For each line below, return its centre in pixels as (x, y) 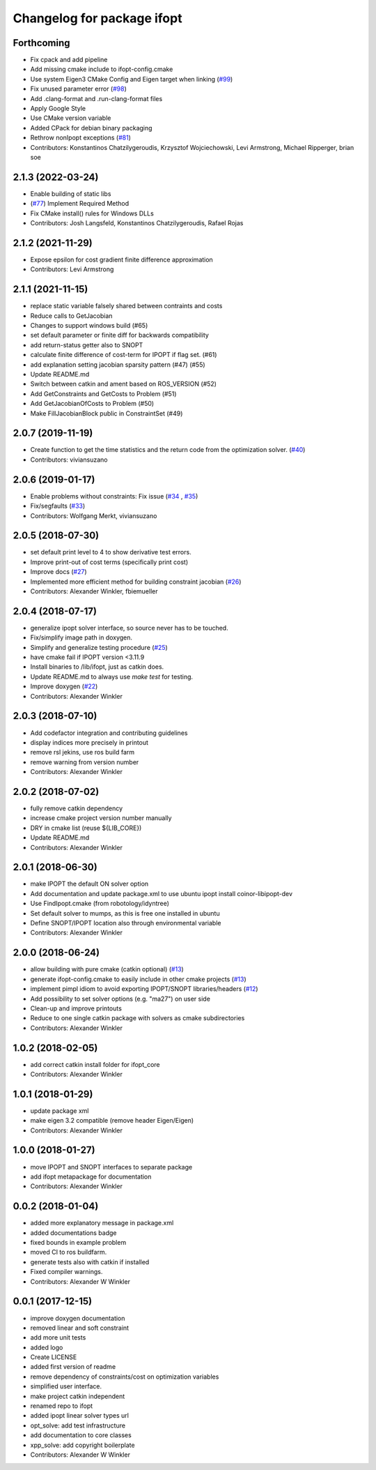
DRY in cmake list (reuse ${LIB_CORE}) (86, 828)
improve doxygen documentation (78, 1318)
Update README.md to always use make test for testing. (112, 676)
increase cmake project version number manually (101, 818)
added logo (47, 1347)
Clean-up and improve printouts (76, 1008)
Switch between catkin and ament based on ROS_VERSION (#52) (124, 384)
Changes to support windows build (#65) (89, 326)
